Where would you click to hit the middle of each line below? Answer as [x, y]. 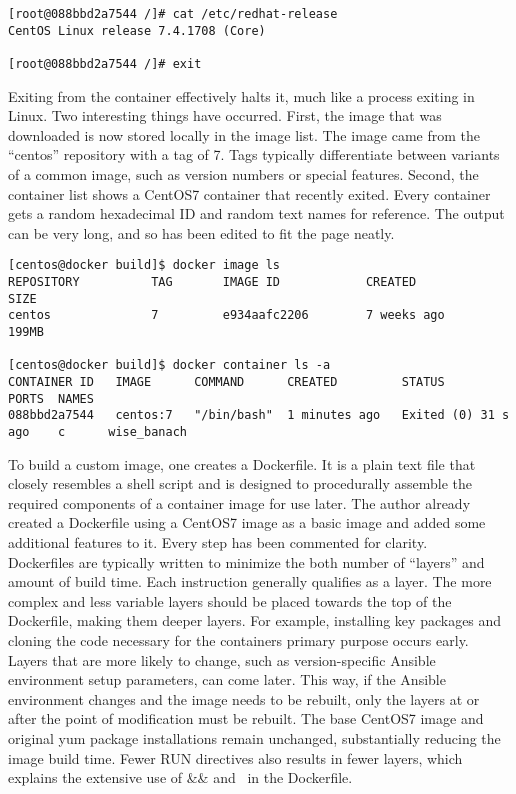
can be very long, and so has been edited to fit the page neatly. [201, 232]
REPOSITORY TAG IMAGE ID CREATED [212, 282]
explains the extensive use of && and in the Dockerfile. [180, 777]
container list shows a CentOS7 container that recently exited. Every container [249, 193]
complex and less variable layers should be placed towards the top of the [230, 600]
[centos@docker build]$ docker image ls [144, 265]
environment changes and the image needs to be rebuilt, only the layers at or [244, 698]
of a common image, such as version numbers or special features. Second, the [243, 174]
